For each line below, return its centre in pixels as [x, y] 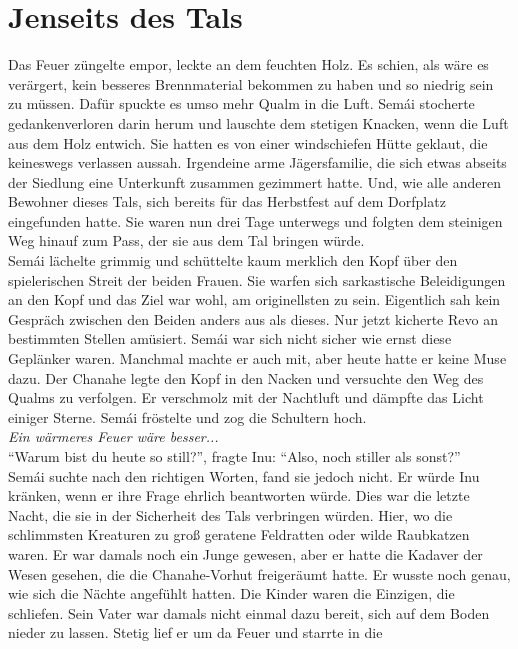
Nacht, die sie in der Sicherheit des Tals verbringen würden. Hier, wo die [230, 514]
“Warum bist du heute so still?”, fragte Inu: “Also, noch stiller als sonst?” [234, 456]
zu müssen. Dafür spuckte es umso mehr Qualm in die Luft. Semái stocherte [241, 103]
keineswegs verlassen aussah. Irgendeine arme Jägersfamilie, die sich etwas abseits [257, 162]
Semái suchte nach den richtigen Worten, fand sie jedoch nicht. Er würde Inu [244, 475]
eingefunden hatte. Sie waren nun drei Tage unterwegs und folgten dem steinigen [255, 220]
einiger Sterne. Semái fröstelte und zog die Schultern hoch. [187, 416]
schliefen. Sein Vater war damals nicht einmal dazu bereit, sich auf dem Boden [249, 612]
